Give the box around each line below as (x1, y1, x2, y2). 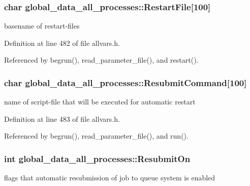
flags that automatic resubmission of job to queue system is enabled (4, 172, 215, 183)
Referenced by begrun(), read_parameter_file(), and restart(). (4, 55, 199, 65)
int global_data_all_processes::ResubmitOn (4, 152, 191, 165)
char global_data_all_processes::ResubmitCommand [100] (4, 76, 247, 89)
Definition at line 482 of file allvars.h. (4, 37, 120, 48)
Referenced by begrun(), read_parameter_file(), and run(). (4, 130, 189, 141)
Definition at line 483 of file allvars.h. (4, 113, 120, 124)
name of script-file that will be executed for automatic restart (4, 96, 196, 107)
